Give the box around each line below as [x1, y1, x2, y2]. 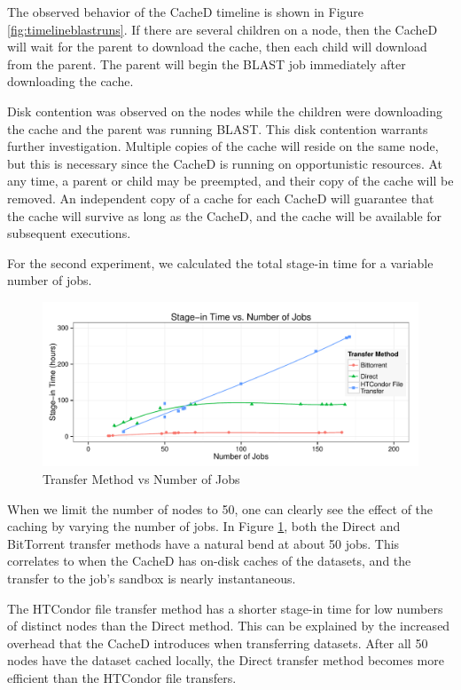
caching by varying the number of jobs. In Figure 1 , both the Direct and [7, 517, 401, 535]
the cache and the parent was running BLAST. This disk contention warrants [7, 119, 428, 138]
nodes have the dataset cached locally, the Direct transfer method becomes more [7, 651, 444, 670]
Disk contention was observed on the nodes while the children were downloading [7, 101, 442, 120]
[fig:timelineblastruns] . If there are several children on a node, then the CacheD [7, 20, 438, 38]
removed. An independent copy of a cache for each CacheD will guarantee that [7, 188, 434, 207]
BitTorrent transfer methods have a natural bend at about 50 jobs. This [7, 534, 400, 552]
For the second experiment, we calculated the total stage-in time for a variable [7, 253, 434, 272]
